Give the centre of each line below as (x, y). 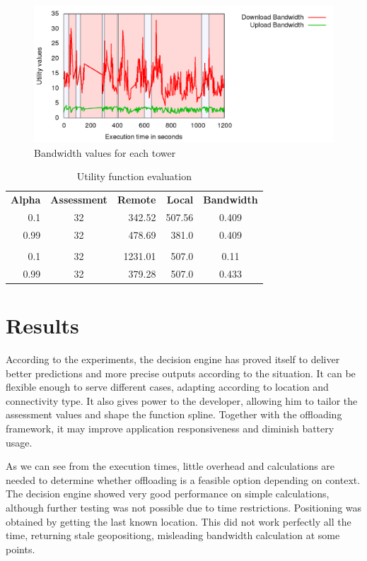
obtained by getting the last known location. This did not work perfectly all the (179, 521)
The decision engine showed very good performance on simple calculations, (168, 494)
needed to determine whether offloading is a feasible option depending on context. (183, 479)
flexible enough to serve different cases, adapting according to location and (167, 387)
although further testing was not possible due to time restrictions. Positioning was (184, 507)
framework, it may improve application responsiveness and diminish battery (170, 429)
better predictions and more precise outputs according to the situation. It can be (181, 373)
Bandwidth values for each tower (105, 152)
